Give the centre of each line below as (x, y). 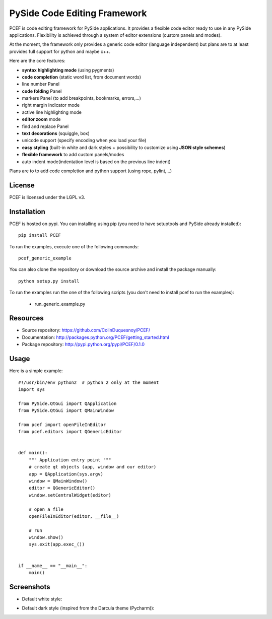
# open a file (46, 509)
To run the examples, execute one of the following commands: (74, 246)
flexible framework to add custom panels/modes (73, 155)
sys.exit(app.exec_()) (57, 544)
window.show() (46, 537)
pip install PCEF (40, 235)
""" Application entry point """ (70, 460)
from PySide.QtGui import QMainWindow (66, 411)
